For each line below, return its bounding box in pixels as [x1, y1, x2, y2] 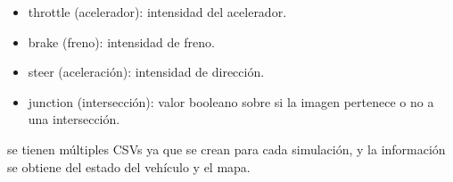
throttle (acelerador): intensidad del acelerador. [28, 3, 287, 21]
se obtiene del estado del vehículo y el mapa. [7, 157, 251, 176]
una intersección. [28, 110, 120, 128]
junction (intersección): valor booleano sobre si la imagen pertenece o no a [28, 92, 434, 111]
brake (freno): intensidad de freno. [28, 32, 215, 51]
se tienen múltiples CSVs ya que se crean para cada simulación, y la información [7, 139, 446, 158]
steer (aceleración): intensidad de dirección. [28, 62, 265, 81]
